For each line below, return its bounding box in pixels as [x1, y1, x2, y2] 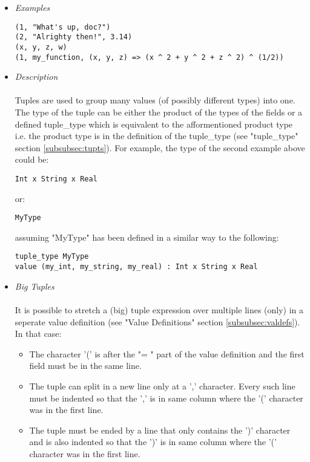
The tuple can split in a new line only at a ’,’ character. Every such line [29, 379, 295, 392]
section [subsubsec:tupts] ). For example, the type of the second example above [15, 141, 305, 154]
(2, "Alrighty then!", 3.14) [15, 33, 133, 42]
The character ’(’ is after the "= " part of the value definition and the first [29, 347, 305, 360]
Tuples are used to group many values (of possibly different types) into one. [15, 94, 295, 106]
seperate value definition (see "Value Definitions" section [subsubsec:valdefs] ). [15, 315, 300, 328]
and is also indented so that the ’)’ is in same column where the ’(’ [29, 435, 277, 448]
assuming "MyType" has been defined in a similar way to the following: [15, 230, 279, 243]
